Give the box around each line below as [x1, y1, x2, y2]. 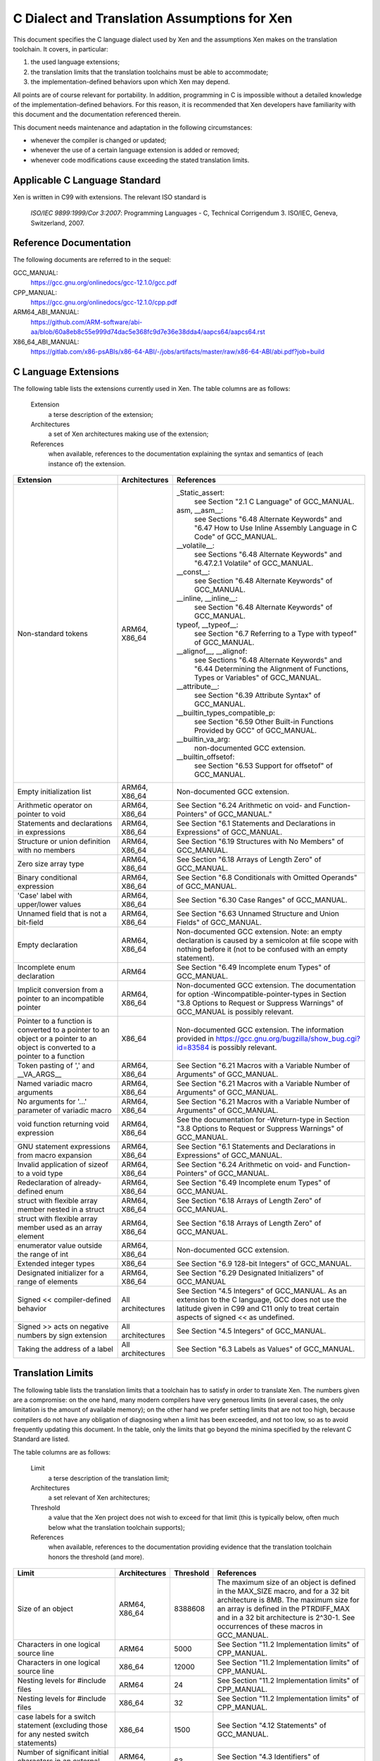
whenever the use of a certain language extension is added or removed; [30, 146, 239, 154]
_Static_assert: [176, 487, 225, 497]
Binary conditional [17, 872, 77, 882]
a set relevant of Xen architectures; [48, 1493, 151, 1502]
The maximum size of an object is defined [217, 1578, 356, 1588]
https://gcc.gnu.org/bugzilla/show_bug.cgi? [215, 1033, 361, 1043]
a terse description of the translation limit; [48, 1474, 170, 1482]
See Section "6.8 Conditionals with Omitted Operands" [176, 872, 358, 882]
